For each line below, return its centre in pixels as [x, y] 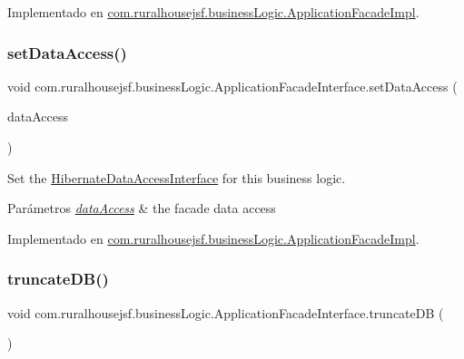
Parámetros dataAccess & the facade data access [142, 208]
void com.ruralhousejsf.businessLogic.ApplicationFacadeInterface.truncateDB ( [226, 312]
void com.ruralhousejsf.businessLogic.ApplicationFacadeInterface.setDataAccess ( [232, 86]
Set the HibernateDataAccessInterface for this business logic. [177, 177]
